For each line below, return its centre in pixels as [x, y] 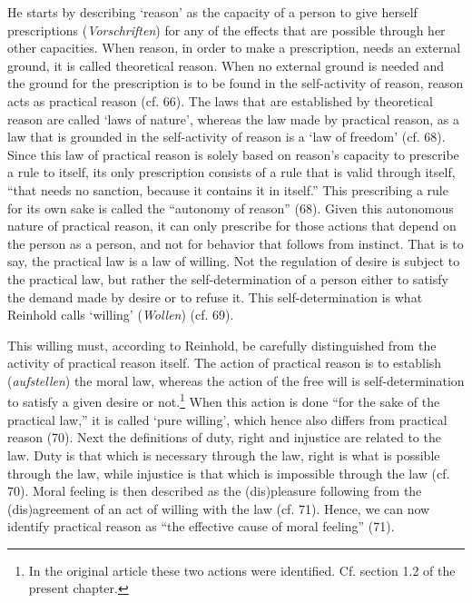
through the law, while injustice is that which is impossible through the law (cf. [229, 473]
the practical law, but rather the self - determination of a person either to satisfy [228, 278]
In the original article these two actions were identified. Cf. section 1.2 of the [242, 570]
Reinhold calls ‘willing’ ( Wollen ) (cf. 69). [121, 315]
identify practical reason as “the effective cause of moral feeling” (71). [201, 526]
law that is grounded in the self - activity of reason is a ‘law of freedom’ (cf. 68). [226, 137]
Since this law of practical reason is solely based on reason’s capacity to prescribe [233, 154]
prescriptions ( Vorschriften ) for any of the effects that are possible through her [226, 30]
